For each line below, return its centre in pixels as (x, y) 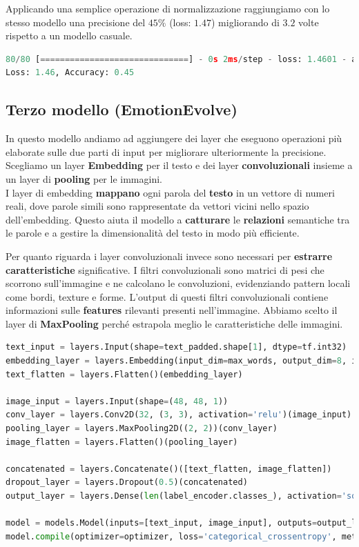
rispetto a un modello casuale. (69, 36)
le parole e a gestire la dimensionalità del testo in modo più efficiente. (153, 233)
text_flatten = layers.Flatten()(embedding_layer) (124, 374)
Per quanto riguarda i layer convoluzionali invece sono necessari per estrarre (169, 256)
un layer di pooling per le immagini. (84, 178)
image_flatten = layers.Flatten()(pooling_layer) (122, 442)
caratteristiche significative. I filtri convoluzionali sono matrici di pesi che (165, 269)
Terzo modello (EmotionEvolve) (122, 109)
